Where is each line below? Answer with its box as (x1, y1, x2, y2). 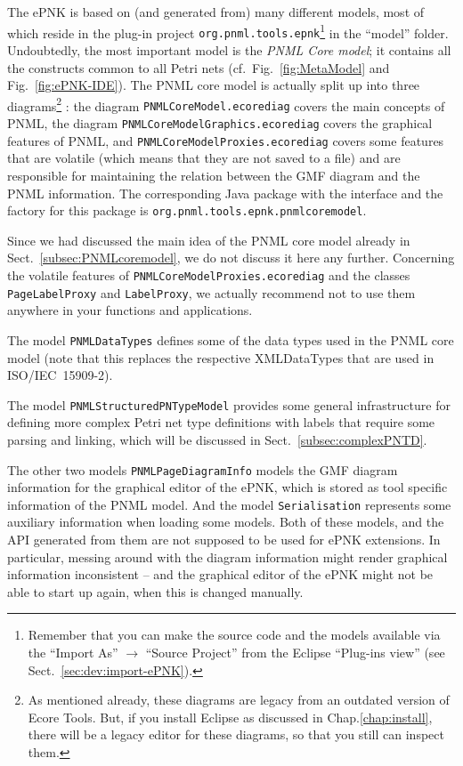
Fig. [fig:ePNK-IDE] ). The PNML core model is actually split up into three (7, 76, 420, 94)
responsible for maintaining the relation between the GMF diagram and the (7, 165, 420, 184)
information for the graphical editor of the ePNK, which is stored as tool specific (7, 478, 448, 496)
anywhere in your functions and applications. (7, 301, 253, 319)
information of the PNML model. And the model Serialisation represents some (7, 495, 451, 513)
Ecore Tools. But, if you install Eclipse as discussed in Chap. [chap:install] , (28, 707, 433, 726)
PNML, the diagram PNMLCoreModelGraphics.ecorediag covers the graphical (7, 114, 433, 132)
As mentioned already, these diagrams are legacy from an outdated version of (28, 690, 450, 709)
